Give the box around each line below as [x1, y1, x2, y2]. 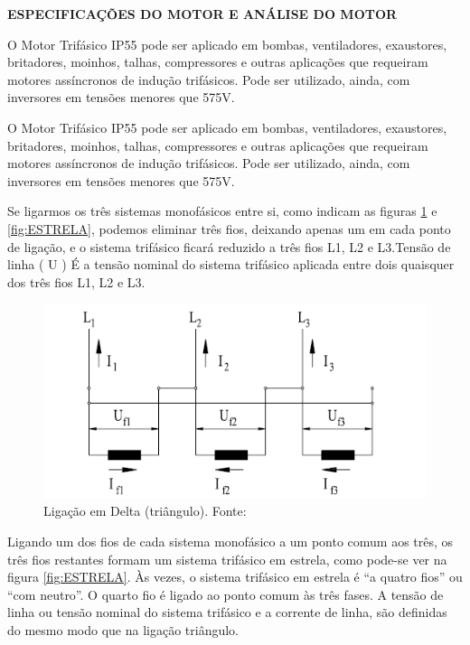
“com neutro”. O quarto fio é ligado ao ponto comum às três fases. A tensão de [7, 584, 444, 603]
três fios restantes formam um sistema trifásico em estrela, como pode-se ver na [7, 549, 447, 568]
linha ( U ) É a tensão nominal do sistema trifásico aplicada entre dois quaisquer [7, 255, 455, 274]
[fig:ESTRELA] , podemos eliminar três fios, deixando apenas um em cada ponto [7, 219, 451, 238]
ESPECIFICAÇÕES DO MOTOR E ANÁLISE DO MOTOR [7, 5, 398, 23]
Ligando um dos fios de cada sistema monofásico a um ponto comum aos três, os [7, 532, 454, 550]
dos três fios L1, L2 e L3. [7, 272, 146, 291]
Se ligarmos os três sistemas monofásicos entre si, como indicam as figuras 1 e [7, 201, 437, 220]
